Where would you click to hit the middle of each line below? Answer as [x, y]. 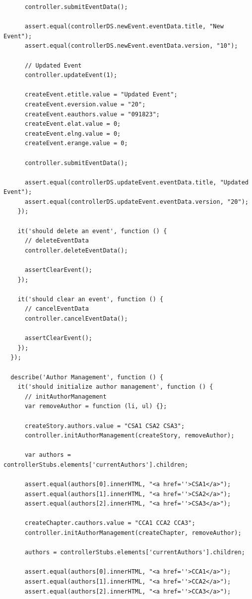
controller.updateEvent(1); [71, 75]
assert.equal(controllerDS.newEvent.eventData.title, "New [124, 27]
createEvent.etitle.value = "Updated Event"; [101, 95]
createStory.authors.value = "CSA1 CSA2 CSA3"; [105, 426]
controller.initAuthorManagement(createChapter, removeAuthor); [133, 533]
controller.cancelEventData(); [76, 319]
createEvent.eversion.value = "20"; [85, 104]
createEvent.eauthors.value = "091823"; [92, 114]
